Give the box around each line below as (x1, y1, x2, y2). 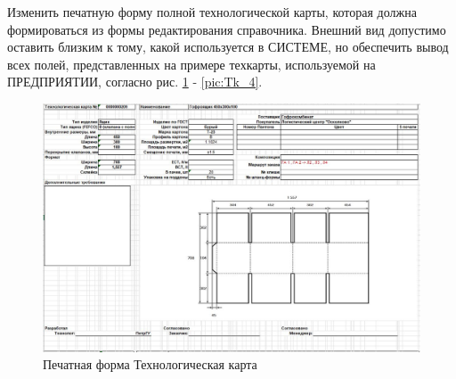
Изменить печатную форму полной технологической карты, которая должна (7, 3, 417, 21)
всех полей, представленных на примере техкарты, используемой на (7, 54, 376, 73)
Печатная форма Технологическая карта (43, 355, 257, 374)
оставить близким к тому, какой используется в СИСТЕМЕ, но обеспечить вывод (7, 37, 449, 56)
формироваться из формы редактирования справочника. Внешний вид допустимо (7, 20, 446, 38)
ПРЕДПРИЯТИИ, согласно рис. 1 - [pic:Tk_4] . (7, 72, 263, 91)
